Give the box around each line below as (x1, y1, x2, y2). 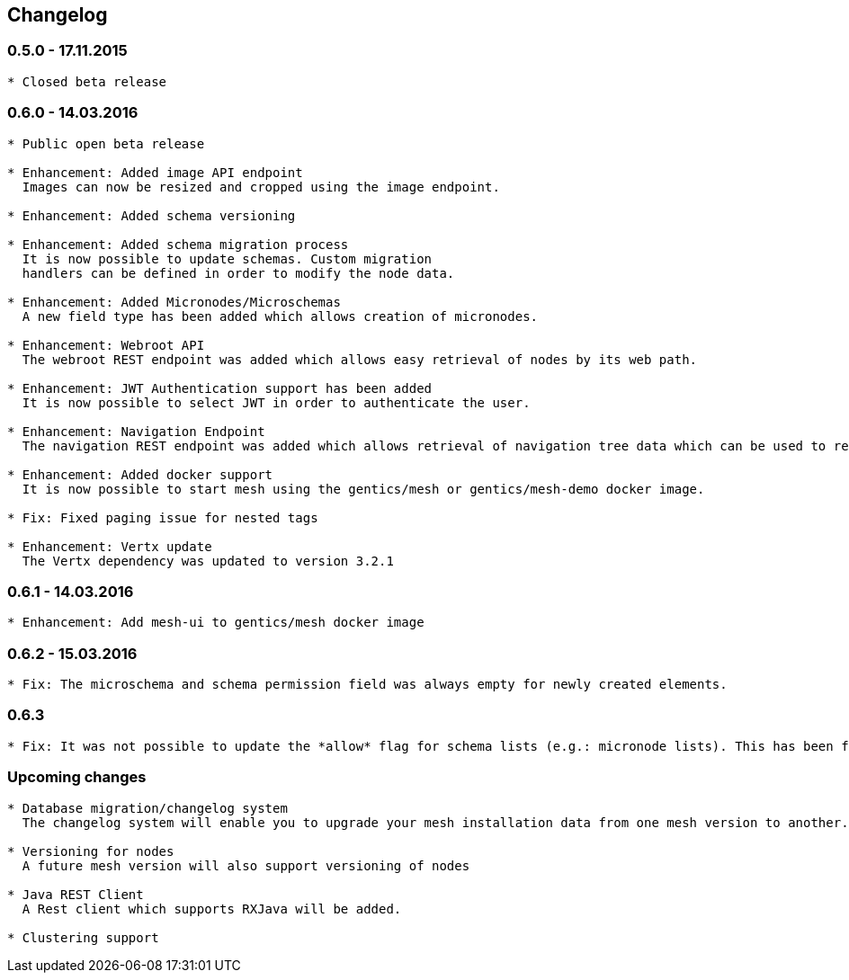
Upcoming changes (7, 768, 147, 787)
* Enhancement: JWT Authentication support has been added (7, 380, 433, 396)
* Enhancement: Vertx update (7, 539, 212, 554)
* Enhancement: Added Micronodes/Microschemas (7, 294, 341, 309)
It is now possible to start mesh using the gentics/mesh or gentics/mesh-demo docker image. (22, 481, 705, 496)
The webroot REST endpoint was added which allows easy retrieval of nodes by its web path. (22, 352, 698, 367)
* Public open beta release (7, 136, 205, 151)
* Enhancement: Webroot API (7, 337, 205, 352)
